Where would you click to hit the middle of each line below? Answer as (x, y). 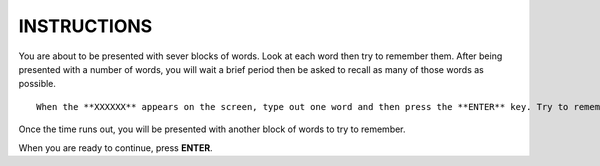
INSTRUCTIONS (85, 26)
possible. (37, 84)
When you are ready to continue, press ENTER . (116, 147)
